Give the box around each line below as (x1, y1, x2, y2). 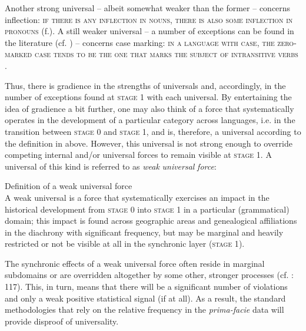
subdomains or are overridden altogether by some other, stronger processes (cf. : (5, 269, 294, 281)
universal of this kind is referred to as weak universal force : (5, 160, 217, 172)
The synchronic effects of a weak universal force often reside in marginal (5, 257, 265, 269)
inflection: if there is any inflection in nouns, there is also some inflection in (5, 13, 293, 25)
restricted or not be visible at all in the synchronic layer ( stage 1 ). (5, 237, 245, 250)
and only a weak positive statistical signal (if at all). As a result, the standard (5, 292, 286, 304)
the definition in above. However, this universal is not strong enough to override (5, 137, 292, 149)
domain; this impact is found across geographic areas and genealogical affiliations (5, 214, 297, 227)
